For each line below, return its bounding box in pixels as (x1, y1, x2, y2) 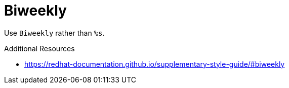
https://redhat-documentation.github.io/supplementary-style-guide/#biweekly (24, 59, 285, 68)
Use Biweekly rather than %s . (4, 28, 105, 37)
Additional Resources (4, 44, 75, 53)
